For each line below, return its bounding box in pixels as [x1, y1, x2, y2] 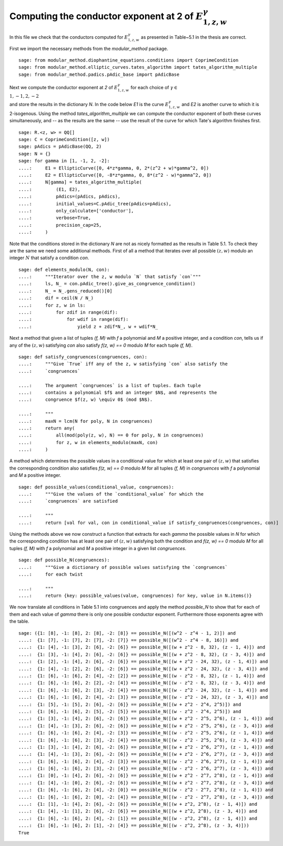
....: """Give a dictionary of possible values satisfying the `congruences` [18, 564, 228, 570]
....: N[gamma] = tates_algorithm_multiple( [18, 179, 142, 185]
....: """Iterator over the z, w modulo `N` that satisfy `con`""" [18, 274, 201, 280]
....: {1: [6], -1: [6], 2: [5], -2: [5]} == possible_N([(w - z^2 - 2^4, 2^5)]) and [18, 708, 241, 714]
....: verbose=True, [18, 215, 91, 221]
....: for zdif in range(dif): [18, 310, 118, 315]
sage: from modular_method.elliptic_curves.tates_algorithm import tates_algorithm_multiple [18, 64, 258, 70]
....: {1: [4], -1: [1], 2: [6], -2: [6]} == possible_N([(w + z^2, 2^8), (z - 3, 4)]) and [18, 808, 258, 814]
